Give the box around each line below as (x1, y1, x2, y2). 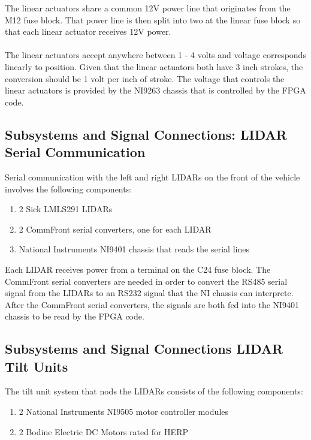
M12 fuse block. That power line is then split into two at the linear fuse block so (5, 13, 301, 26)
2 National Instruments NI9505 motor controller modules (19, 405, 229, 418)
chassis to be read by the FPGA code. (5, 310, 144, 323)
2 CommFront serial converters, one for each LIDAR (19, 222, 212, 235)
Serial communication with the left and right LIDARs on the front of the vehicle (5, 170, 300, 183)
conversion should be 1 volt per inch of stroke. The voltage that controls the (5, 72, 285, 85)
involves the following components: (5, 182, 132, 195)
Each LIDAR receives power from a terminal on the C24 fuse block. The (5, 263, 271, 275)
